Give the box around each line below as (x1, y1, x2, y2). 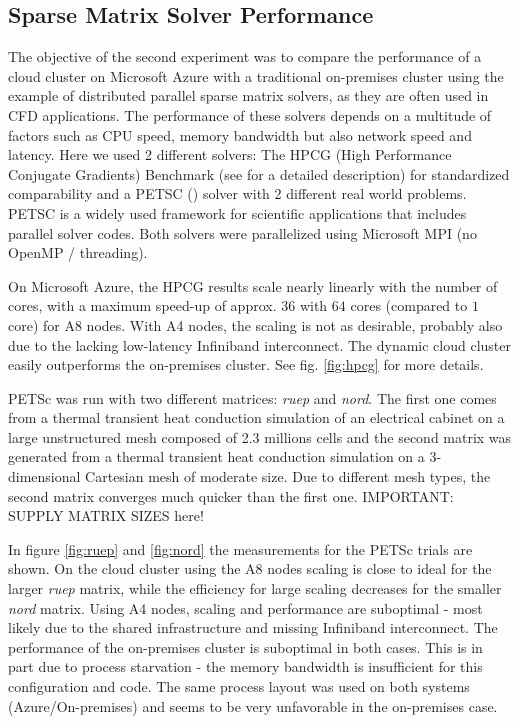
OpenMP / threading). (8, 242, 148, 263)
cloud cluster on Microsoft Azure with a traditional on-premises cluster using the (8, 65, 504, 86)
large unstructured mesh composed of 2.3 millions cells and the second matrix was (8, 426, 512, 447)
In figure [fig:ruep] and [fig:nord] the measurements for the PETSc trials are (8, 538, 473, 559)
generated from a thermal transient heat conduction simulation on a (8, 446, 425, 467)
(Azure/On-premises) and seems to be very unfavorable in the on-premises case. (8, 695, 498, 716)
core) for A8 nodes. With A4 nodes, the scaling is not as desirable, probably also (8, 314, 503, 335)
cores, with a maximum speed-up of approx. (8, 295, 277, 316)
